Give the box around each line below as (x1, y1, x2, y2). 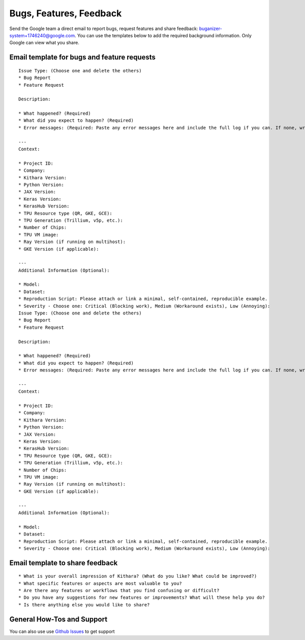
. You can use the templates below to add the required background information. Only (74, 32, 252, 38)
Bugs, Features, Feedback (9, 8, 122, 19)
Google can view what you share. (9, 40, 80, 46)
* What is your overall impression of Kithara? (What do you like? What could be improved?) (18, 573, 257, 579)
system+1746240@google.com (9, 32, 75, 38)
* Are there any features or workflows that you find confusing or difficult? (18, 588, 220, 594)
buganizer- (199, 25, 222, 32)
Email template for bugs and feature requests (9, 53, 156, 62)
